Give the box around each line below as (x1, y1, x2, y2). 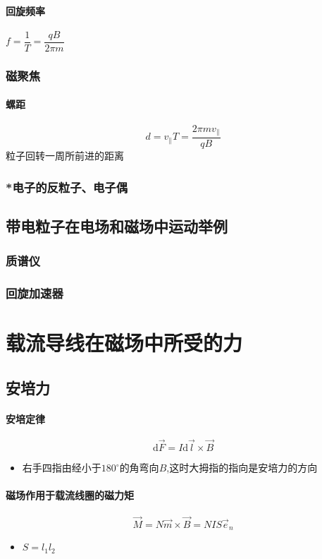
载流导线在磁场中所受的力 (6, 328, 243, 357)
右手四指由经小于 (22, 460, 101, 475)
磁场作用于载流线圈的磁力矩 (6, 488, 134, 503)
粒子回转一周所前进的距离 (6, 148, 124, 162)
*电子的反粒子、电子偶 (6, 178, 128, 196)
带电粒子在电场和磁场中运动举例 (6, 215, 228, 236)
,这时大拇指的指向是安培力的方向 (166, 460, 318, 475)
